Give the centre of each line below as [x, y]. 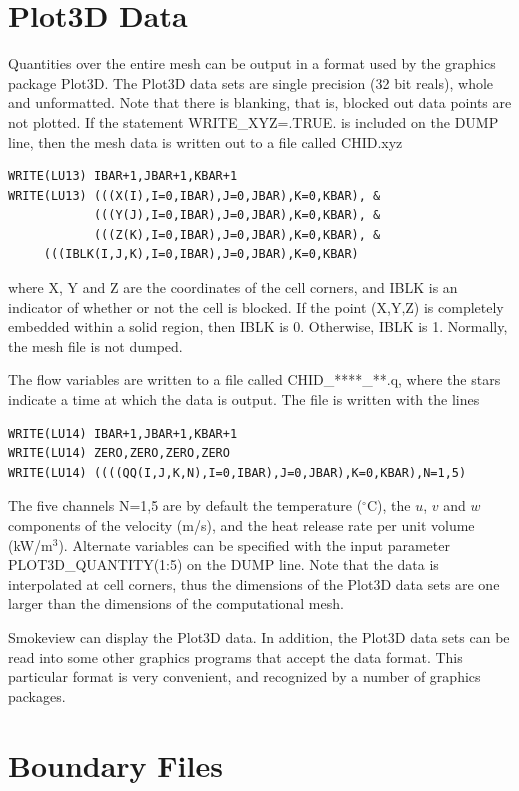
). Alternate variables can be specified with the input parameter [254, 544]
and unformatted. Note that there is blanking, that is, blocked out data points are [260, 102]
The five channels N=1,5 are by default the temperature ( [185, 505]
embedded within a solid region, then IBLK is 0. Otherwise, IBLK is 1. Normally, [258, 326]
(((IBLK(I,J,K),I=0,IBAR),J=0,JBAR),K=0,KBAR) [201, 254]
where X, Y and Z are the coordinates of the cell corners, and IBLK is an [233, 287]
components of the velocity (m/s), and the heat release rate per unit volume [241, 525]
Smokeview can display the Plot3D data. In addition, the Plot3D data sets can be [259, 636]
